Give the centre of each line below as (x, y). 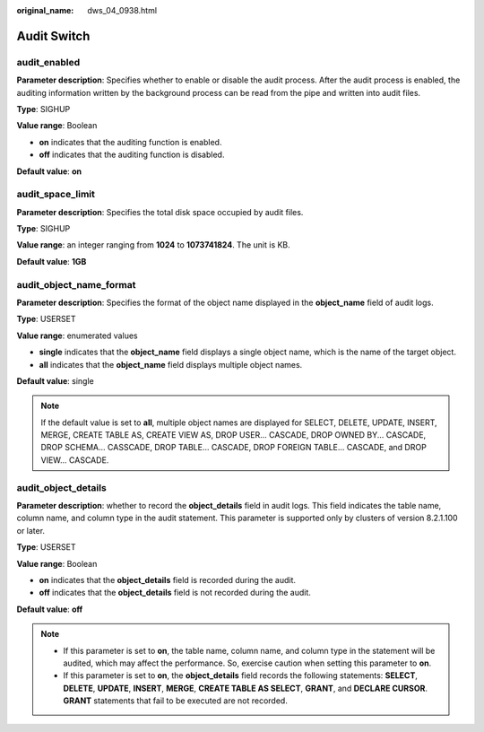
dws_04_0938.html (122, 10)
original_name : (45, 10)
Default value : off (50, 609)
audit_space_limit (56, 195)
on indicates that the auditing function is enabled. (130, 142)
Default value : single (55, 380)
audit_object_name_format (76, 284)
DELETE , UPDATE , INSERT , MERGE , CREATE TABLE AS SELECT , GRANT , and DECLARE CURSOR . (245, 688)
